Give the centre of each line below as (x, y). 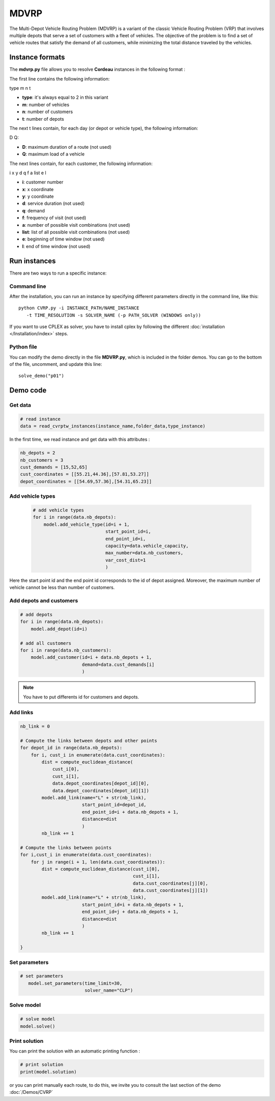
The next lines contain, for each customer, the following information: (81, 164)
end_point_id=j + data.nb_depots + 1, (130, 912)
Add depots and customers (44, 601)
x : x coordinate (38, 189)
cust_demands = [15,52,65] (54, 467)
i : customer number (43, 182)
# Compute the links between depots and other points (89, 741)
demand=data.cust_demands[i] (118, 664)
